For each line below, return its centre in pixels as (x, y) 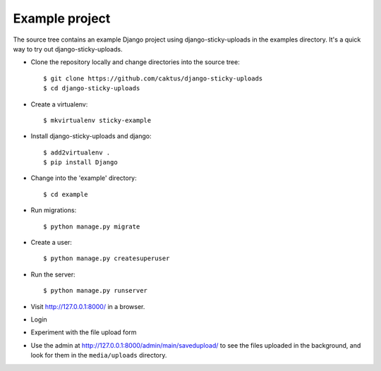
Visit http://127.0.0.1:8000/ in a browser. (88, 306)
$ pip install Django (80, 163)
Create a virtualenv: (59, 104)
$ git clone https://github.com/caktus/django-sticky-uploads (153, 78)
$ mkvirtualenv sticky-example (97, 120)
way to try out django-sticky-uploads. (68, 49)
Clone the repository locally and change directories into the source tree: (135, 62)
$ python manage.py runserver (96, 291)
